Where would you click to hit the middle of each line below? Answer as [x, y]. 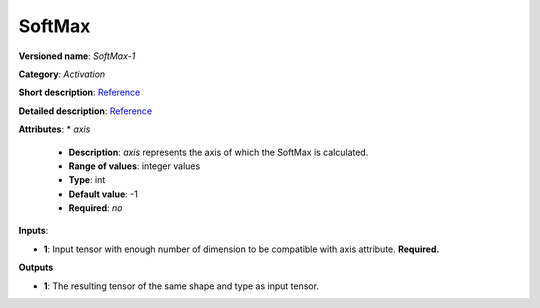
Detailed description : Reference [85, 111]
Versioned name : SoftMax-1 [77, 56]
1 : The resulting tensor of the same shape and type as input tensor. [181, 286]
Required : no [95, 208]
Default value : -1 [103, 194]
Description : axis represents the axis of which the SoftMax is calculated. [218, 152]
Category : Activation [62, 74]
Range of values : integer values [134, 166]
